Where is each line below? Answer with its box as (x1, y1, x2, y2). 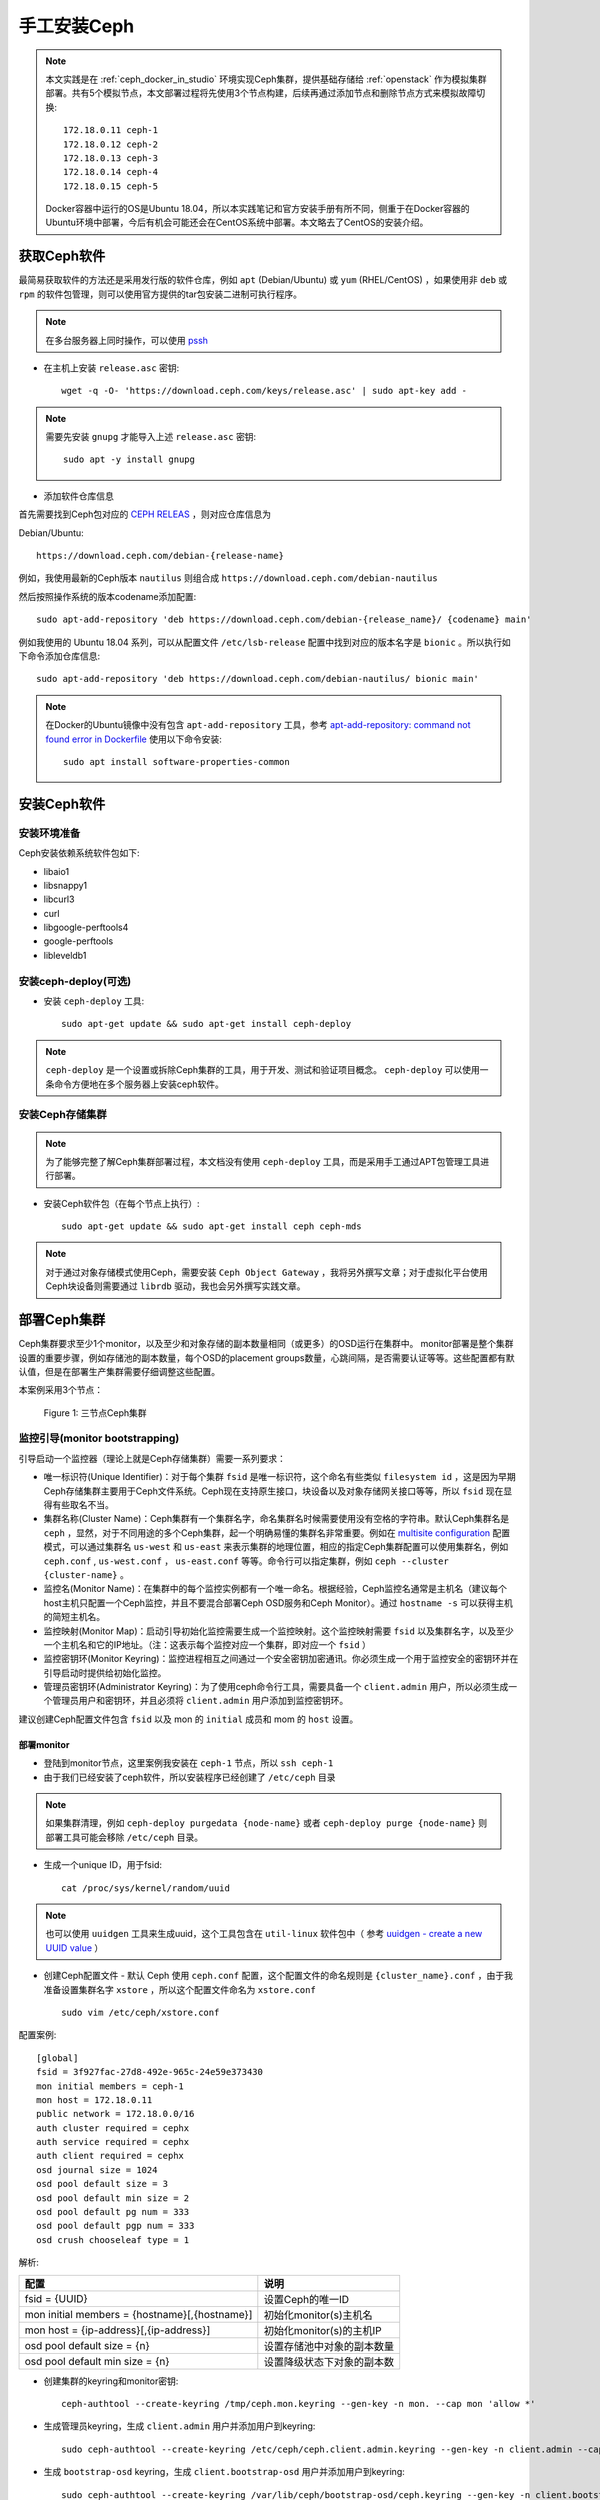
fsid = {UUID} (24, 2291, 89, 2305)
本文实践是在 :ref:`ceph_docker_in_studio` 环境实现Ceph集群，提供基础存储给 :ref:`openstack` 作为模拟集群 (45, 73, 487, 85)
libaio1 (43, 865, 70, 877)
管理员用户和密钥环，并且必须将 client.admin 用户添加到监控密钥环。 (51, 1695, 349, 1707)
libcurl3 (43, 893, 75, 905)
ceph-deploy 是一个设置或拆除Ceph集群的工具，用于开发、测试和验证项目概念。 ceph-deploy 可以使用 (45, 1064, 480, 1076)
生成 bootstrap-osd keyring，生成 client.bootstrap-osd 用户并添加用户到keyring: (43, 2466, 405, 2478)
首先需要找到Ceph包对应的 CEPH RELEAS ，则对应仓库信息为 (18, 508, 272, 520)
